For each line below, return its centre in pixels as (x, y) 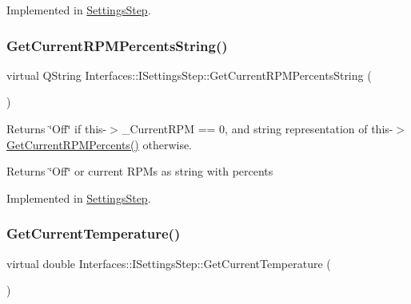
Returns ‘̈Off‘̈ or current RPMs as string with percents (140, 171)
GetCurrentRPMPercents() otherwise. (100, 144)
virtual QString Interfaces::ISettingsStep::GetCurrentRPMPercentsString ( (189, 75)
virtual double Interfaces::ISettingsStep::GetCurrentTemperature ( (169, 263)
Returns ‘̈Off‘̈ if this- (57, 128)
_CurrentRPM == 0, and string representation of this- (257, 128)
